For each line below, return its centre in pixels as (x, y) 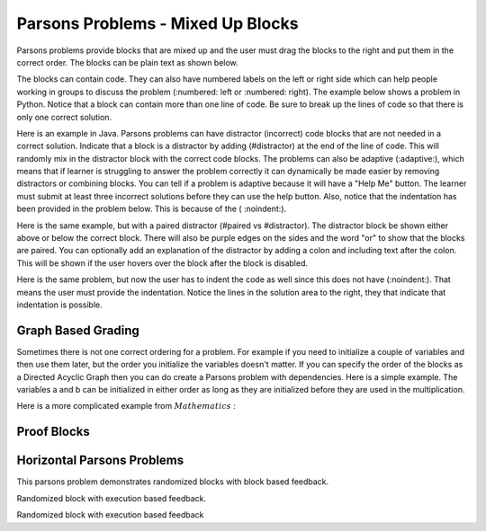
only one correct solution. (64, 117)
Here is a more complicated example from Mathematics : (126, 406)
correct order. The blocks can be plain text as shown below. (127, 62)
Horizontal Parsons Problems (100, 460)
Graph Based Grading (78, 330)
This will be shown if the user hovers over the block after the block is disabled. (162, 263)
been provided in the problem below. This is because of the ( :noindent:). (152, 209)
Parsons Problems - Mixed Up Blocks (157, 23)
